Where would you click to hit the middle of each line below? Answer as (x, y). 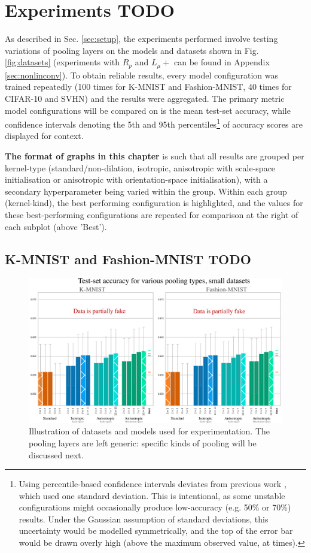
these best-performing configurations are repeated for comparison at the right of (152, 214)
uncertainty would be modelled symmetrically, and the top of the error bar (156, 531)
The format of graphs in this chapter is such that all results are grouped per (155, 155)
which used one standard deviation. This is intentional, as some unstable (152, 495)
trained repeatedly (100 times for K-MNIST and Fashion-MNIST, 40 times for (148, 87)
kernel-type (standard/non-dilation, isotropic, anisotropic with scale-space (140, 167)
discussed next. (56, 454)
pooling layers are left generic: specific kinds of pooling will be (143, 442)
